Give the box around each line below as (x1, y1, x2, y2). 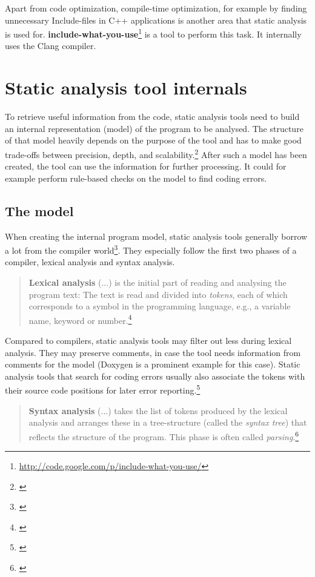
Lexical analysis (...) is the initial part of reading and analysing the (28, 276, 287, 289)
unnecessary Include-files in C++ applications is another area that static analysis (5, 13, 307, 26)
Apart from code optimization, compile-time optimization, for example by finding (5, 2, 307, 14)
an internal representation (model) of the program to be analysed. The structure (5, 122, 303, 134)
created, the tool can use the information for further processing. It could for (5, 160, 287, 173)
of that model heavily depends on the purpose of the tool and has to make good (5, 134, 302, 147)
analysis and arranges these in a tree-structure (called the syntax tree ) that (28, 416, 307, 429)
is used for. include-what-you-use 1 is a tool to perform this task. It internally (5, 26, 302, 40)
